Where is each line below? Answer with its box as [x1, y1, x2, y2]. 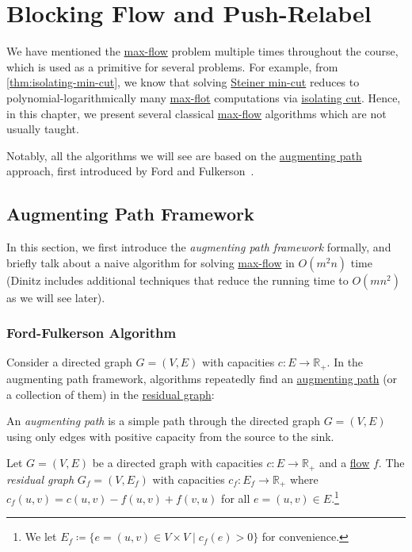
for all [221, 489, 250, 506]
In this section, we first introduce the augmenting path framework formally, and [6, 239, 391, 255]
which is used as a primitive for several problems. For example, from [6, 58, 338, 75]
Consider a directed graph [6, 354, 132, 370]
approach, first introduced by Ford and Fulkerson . [6, 163, 254, 179]
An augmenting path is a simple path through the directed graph [6, 412, 321, 429]
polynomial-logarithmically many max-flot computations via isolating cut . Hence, [6, 89, 401, 105]
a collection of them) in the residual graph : [6, 385, 215, 402]
